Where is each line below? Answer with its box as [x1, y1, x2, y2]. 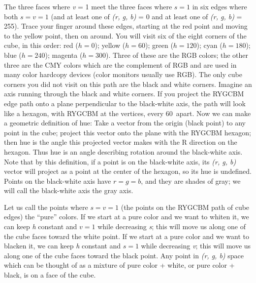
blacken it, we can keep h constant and [4, 241, 121, 251]
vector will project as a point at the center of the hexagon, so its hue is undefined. [4, 166, 252, 176]
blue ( [4, 49, 22, 60]
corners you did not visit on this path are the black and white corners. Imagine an [4, 79, 252, 89]
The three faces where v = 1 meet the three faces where [4, 1, 172, 11]
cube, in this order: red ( [4, 40, 78, 50]
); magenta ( [45, 49, 83, 60]
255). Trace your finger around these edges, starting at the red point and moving [4, 21, 248, 31]
